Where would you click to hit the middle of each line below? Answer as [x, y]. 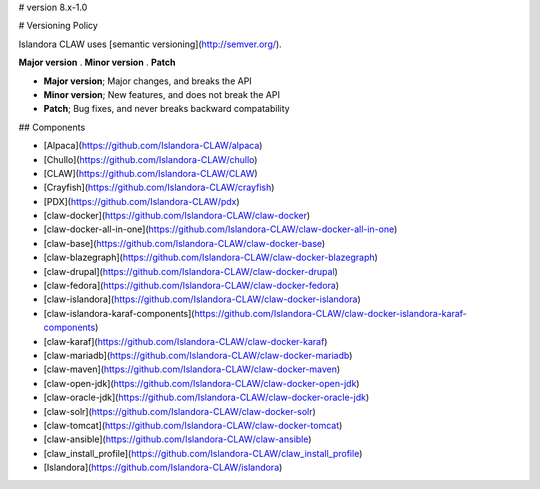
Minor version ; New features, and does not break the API [161, 94]
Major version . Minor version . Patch [97, 62]
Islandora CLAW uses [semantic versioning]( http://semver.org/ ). [150, 44]
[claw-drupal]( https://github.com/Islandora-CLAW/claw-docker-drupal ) [191, 271]
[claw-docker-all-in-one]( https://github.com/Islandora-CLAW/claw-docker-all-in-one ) [220, 229]
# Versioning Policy [58, 26]
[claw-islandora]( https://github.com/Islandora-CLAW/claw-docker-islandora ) [202, 299]
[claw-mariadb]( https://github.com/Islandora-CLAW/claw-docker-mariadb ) [198, 355]
